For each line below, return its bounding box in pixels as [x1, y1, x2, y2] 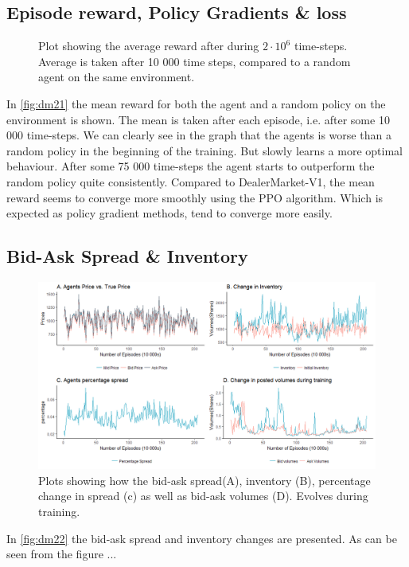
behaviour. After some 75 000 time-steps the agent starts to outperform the [6, 158, 375, 174]
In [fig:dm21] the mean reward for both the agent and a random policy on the [6, 95, 386, 111]
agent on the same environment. [38, 68, 195, 85]
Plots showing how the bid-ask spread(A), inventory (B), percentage [38, 471, 371, 488]
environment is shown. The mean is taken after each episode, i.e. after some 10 [6, 111, 390, 127]
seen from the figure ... [6, 545, 117, 562]
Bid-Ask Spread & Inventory [6, 244, 248, 268]
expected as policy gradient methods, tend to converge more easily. [6, 205, 333, 221]
